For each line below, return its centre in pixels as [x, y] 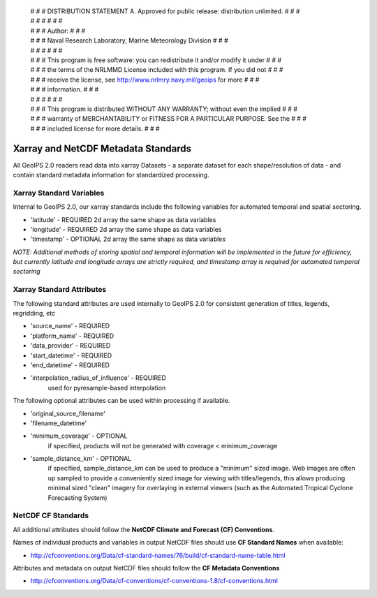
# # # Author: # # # [58, 31]
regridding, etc [34, 313]
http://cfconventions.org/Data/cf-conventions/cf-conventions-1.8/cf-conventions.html [154, 581]
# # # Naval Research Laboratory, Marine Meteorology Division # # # [129, 40]
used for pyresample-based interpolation [107, 388]
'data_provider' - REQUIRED [71, 346]
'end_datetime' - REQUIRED [70, 365]
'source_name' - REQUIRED [70, 326]
